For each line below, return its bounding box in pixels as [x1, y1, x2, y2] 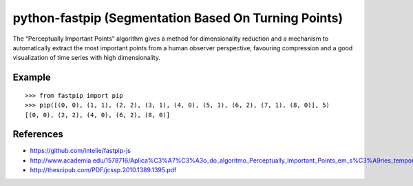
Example [12, 72, 51, 83]
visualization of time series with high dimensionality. [12, 54, 161, 62]
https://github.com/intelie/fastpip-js [30, 147, 131, 155]
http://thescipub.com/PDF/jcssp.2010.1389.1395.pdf [30, 166, 177, 174]
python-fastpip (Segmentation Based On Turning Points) [12, 10, 343, 25]
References [12, 128, 63, 141]
